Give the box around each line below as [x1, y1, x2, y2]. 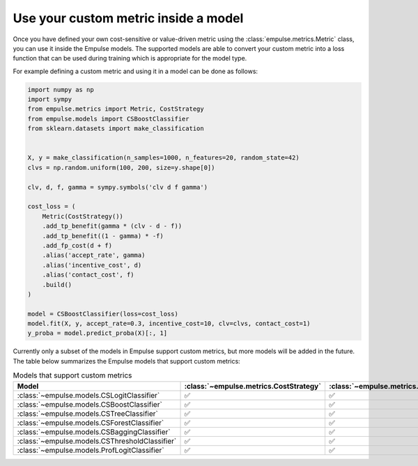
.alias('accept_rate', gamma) [42, 251, 146, 259]
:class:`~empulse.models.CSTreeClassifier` [17, 408, 158, 418]
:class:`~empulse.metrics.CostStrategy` [184, 381, 322, 391]
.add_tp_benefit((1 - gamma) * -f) [42, 232, 164, 240]
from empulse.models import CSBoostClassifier [27, 115, 189, 123]
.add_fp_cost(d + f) [42, 241, 113, 249]
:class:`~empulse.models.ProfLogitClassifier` [17, 445, 164, 455]
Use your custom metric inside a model [13, 10, 244, 26]
